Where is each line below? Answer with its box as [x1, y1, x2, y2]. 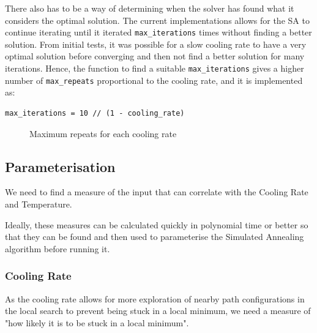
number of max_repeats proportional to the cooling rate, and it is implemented [5, 73, 303, 86]
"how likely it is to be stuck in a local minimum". [5, 316, 189, 329]
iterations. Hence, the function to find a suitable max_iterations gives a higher [5, 62, 304, 75]
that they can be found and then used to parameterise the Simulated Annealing [5, 230, 304, 243]
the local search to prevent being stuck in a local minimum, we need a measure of [5, 304, 311, 317]
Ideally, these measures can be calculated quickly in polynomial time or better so [5, 218, 308, 231]
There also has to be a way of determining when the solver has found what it [5, 2, 294, 14]
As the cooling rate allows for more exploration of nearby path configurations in [5, 292, 305, 305]
